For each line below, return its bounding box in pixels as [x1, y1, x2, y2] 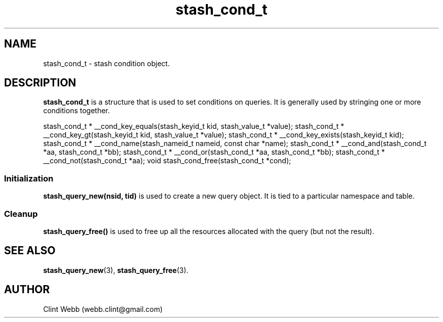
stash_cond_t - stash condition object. [43, 59, 170, 68]
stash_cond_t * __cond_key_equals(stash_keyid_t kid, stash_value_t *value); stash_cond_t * [43, 122, 344, 131]
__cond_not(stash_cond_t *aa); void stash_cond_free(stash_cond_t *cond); [43, 156, 291, 165]
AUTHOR [4, 283, 50, 296]
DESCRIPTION [4, 76, 76, 89]
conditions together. [43, 106, 110, 115]
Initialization [4, 173, 54, 183]
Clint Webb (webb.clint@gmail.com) [43, 304, 163, 313]
